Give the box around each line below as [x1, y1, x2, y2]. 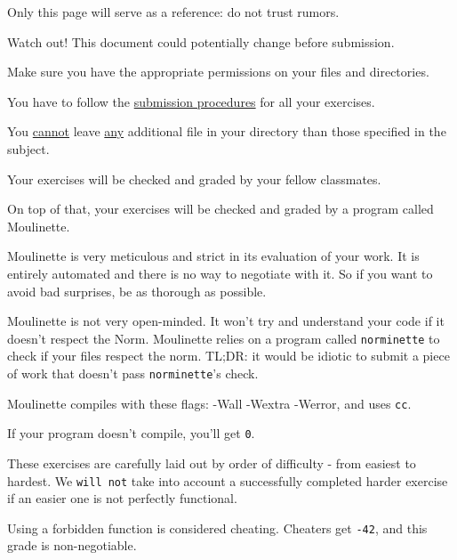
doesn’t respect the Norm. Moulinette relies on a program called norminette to [7, 329, 440, 347]
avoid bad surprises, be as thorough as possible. [7, 281, 267, 300]
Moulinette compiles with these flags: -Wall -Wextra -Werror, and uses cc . [7, 394, 412, 412]
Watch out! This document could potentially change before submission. [7, 32, 395, 51]
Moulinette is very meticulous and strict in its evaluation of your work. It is [7, 247, 420, 265]
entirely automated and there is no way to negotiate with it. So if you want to [7, 264, 433, 282]
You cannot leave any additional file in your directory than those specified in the [7, 122, 446, 141]
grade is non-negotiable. [7, 536, 137, 555]
